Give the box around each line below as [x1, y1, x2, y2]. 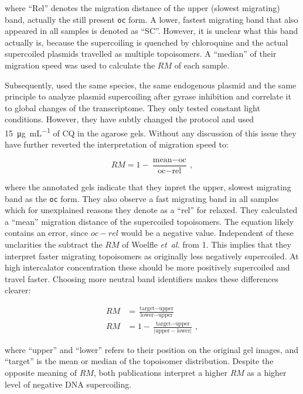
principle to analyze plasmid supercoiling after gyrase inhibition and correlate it [5, 90, 291, 102]
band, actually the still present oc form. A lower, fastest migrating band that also [5, 13, 298, 25]
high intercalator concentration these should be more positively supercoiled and [5, 261, 290, 273]
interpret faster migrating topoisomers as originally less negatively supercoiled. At [5, 249, 299, 262]
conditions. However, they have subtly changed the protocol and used [5, 113, 254, 125]
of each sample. [174, 59, 230, 71]
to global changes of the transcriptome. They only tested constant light [5, 101, 260, 114]
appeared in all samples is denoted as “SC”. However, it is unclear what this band [5, 25, 298, 37]
